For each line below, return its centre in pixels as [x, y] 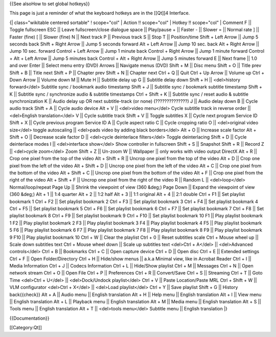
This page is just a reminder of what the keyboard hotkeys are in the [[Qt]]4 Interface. [100, 13]
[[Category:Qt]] [26, 328]
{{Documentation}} [29, 318]
